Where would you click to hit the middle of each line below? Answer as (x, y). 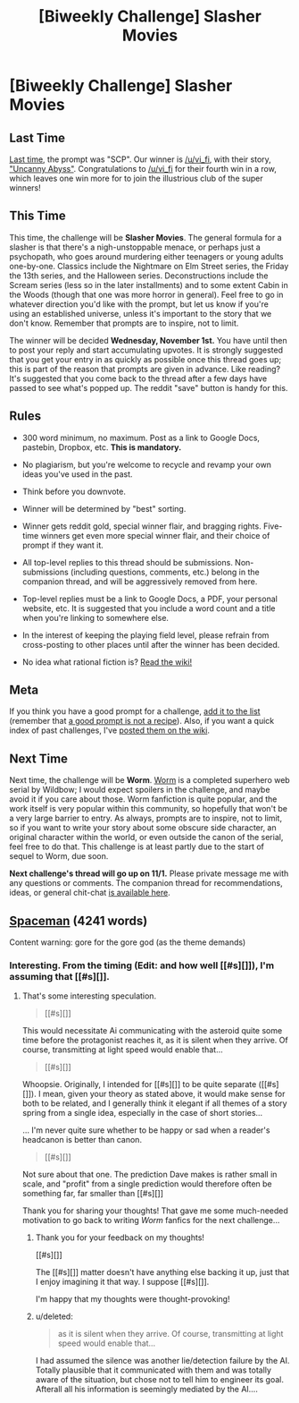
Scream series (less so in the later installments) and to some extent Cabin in (149, 285)
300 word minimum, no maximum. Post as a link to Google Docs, (141, 438)
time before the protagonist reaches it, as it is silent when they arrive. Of (155, 1041)
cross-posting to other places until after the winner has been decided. (151, 644)
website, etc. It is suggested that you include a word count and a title (149, 608)
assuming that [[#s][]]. (59, 976)
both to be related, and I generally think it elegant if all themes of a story (154, 1103)
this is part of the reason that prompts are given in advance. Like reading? (145, 369)
